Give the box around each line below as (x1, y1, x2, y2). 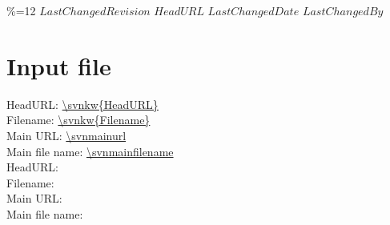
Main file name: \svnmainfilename (6, 143, 174, 159)
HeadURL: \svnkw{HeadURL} (6, 95, 159, 112)
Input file (6, 49, 111, 82)
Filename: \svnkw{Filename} (6, 111, 151, 128)
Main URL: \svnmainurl (6, 127, 127, 143)
